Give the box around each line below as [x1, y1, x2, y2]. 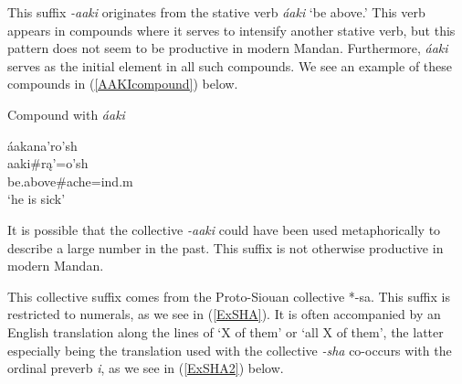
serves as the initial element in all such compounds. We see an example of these [7, 56, 453, 75]
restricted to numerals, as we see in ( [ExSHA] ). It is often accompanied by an [7, 304, 441, 324]
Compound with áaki [7, 104, 125, 123]
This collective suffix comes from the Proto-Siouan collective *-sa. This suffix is [7, 286, 450, 305]
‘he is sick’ [7, 189, 66, 208]
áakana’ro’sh [7, 135, 78, 155]
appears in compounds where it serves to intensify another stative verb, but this [7, 20, 456, 39]
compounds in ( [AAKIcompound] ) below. [7, 74, 238, 93]
